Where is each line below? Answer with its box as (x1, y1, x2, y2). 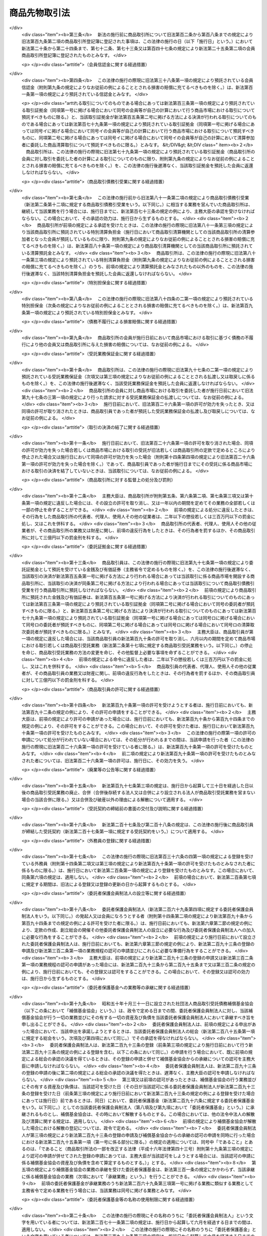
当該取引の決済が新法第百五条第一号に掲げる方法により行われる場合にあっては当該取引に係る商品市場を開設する (21, 574, 251, 579)
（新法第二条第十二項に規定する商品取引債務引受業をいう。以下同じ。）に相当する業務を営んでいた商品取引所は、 (21, 201, 253, 207)
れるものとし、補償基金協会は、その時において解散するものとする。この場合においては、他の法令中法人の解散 (30, 1111, 255, 1117)
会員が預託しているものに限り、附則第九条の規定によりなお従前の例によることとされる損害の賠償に (47, 236, 251, 242)
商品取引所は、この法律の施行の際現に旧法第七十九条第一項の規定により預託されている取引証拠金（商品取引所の (25, 149, 256, 155)
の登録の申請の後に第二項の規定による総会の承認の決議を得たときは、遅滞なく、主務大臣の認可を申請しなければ (21, 1070, 251, 1076)
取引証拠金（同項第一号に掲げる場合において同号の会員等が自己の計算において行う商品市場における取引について (25, 107, 255, 113)
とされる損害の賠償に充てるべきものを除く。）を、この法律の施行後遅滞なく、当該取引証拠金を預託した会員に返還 (21, 162, 253, 168)
